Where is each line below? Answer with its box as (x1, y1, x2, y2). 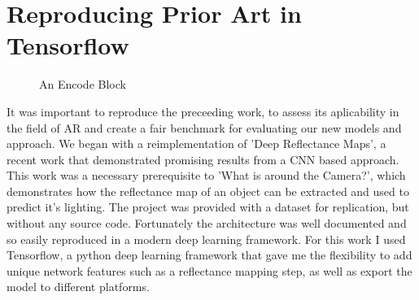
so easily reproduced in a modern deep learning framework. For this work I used (7, 230, 406, 247)
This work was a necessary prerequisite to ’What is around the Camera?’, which (7, 167, 406, 184)
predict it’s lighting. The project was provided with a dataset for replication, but (7, 198, 409, 215)
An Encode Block (39, 76, 126, 93)
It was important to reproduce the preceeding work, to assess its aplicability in (7, 102, 399, 120)
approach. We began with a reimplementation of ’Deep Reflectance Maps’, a (7, 135, 386, 152)
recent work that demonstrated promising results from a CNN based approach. (7, 150, 399, 167)
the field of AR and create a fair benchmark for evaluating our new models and (7, 119, 402, 136)
